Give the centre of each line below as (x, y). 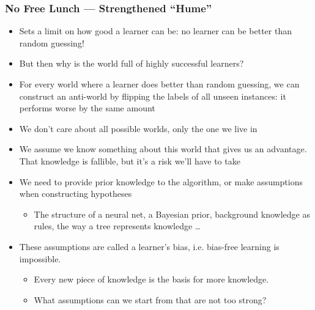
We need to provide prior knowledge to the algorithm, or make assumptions (161, 181)
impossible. (40, 258)
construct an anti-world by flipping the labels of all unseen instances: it (153, 96)
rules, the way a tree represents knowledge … (117, 226)
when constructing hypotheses (76, 194)
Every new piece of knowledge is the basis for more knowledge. (151, 279)
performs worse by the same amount (87, 108)
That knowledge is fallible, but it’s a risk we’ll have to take (130, 161)
